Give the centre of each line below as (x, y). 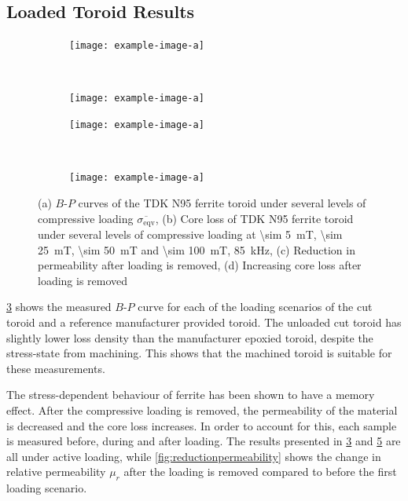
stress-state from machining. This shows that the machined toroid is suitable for (199, 353)
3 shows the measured (59, 307)
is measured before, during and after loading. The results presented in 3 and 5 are (204, 441)
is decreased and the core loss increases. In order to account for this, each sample (202, 425)
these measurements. (56, 368)
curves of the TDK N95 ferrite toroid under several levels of (222, 203)
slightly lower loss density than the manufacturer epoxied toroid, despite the (190, 337)
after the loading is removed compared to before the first (260, 472)
